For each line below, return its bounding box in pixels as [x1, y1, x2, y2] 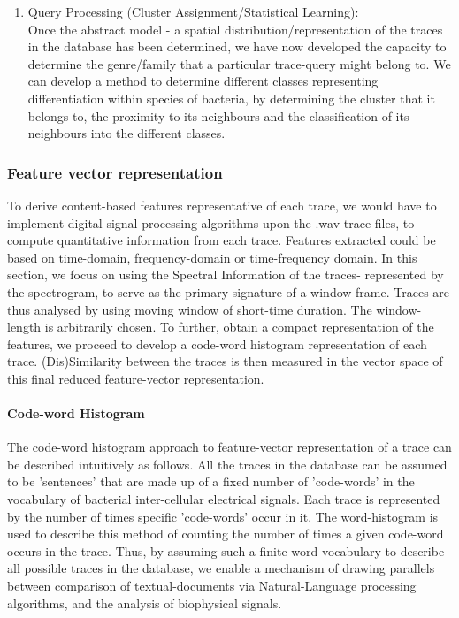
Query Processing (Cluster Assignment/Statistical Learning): [27, 3, 359, 20]
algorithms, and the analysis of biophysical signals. [7, 593, 282, 612]
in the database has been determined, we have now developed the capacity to [27, 37, 447, 56]
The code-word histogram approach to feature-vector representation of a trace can [7, 438, 452, 456]
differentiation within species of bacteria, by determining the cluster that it [27, 88, 435, 107]
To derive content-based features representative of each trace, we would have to [7, 195, 437, 214]
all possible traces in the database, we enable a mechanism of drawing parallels [7, 559, 435, 577]
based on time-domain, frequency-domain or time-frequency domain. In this [7, 248, 417, 266]
